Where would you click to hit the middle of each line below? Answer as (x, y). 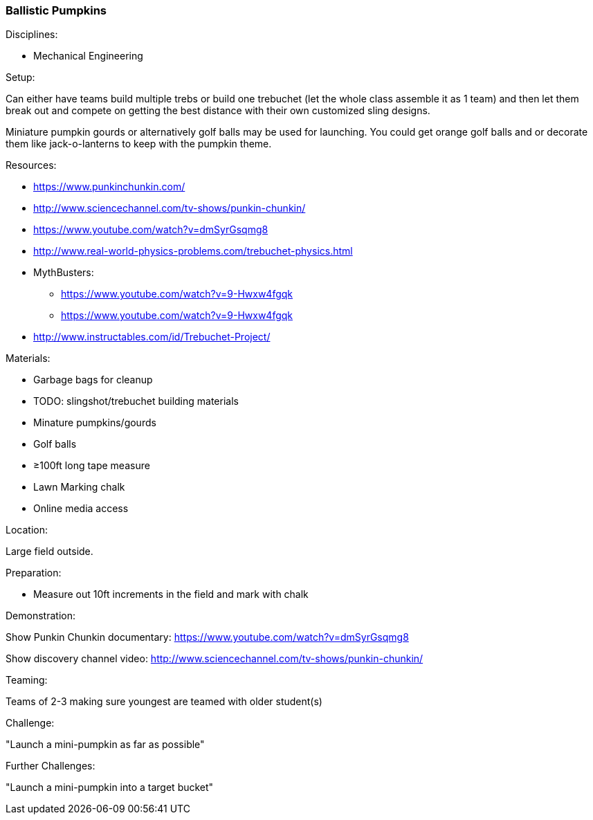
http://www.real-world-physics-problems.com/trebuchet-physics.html (193, 251)
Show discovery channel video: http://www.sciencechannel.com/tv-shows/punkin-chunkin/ (215, 659)
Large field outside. (49, 552)
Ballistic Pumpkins (56, 10)
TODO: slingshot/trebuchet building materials (136, 401)
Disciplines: (32, 35)
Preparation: (34, 573)
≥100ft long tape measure (92, 466)
